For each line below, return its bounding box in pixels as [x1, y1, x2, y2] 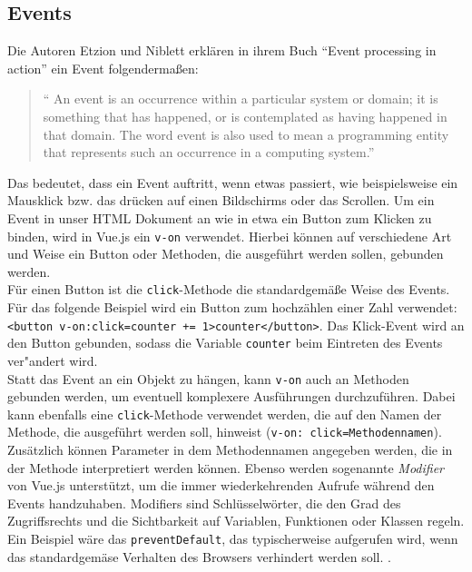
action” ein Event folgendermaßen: [7, 58, 199, 77]
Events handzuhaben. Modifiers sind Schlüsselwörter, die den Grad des [7, 493, 401, 512]
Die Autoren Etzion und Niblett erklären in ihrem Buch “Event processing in [7, 41, 437, 60]
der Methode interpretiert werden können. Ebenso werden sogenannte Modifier [7, 458, 444, 477]
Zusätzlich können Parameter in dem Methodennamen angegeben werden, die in [7, 440, 453, 459]
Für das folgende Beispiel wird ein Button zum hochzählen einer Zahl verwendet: [7, 298, 457, 317]
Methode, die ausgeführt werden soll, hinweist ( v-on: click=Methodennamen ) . [7, 422, 442, 441]
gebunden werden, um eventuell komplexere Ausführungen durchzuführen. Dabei [7, 387, 456, 406]
